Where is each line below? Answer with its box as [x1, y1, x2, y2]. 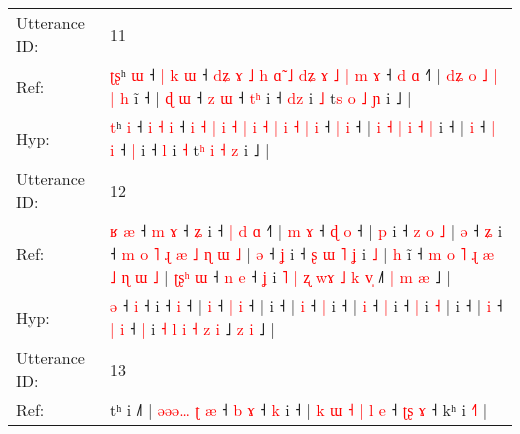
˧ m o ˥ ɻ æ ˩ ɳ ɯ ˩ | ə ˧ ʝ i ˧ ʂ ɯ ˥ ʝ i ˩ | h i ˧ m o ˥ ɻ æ [110, 242, 494, 265]
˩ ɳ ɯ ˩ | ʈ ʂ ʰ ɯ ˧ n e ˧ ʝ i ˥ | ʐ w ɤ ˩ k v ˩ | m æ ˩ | [110, 265, 451, 288]
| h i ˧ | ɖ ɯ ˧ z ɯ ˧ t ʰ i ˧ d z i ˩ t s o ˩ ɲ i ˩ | [110, 86, 412, 109]
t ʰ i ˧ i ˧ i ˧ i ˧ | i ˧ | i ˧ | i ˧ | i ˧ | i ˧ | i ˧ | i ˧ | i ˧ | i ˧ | [110, 115, 496, 138]
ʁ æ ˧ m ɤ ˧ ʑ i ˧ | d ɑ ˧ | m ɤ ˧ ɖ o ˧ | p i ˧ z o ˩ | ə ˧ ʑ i [110, 219, 503, 242]
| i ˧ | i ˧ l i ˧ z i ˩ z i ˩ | [110, 317, 275, 340]
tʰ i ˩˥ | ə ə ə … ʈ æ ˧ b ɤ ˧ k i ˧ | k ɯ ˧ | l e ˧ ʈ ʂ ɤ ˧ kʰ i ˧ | [110, 398, 488, 421]
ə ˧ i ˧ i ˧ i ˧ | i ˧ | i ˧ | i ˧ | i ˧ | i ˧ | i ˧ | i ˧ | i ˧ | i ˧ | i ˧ [110, 294, 503, 317]
